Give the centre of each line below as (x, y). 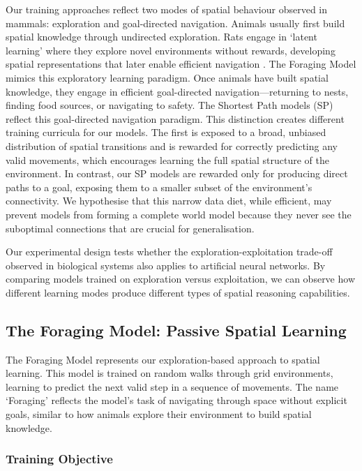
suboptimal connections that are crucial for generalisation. (130, 228)
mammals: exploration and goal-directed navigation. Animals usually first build (175, 23)
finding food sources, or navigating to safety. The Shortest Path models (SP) (169, 105)
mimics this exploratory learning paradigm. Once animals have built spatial (167, 77)
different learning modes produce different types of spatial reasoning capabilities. (178, 292)
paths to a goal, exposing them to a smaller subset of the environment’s (159, 187)
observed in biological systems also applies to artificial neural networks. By (166, 265)
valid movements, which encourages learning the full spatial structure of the (168, 159)
